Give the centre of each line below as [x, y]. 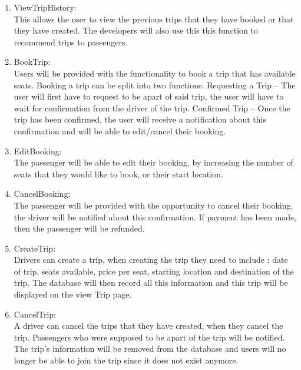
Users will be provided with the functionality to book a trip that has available [155, 73]
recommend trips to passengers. [71, 42]
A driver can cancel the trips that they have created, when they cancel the [148, 326]
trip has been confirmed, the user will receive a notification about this [140, 119]
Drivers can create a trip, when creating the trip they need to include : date [151, 260]
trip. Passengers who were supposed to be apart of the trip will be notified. [149, 337]
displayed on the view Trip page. [73, 294]
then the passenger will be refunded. [79, 228]
